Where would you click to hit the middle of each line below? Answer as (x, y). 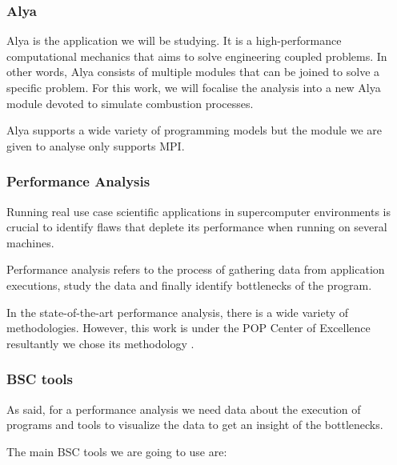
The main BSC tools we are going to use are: (117, 451)
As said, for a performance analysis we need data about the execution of (184, 409)
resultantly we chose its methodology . (100, 343)
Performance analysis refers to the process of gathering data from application (196, 269)
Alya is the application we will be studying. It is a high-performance (174, 40)
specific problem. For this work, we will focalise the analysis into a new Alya (194, 87)
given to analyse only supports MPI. (96, 145)
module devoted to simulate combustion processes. (130, 103)
